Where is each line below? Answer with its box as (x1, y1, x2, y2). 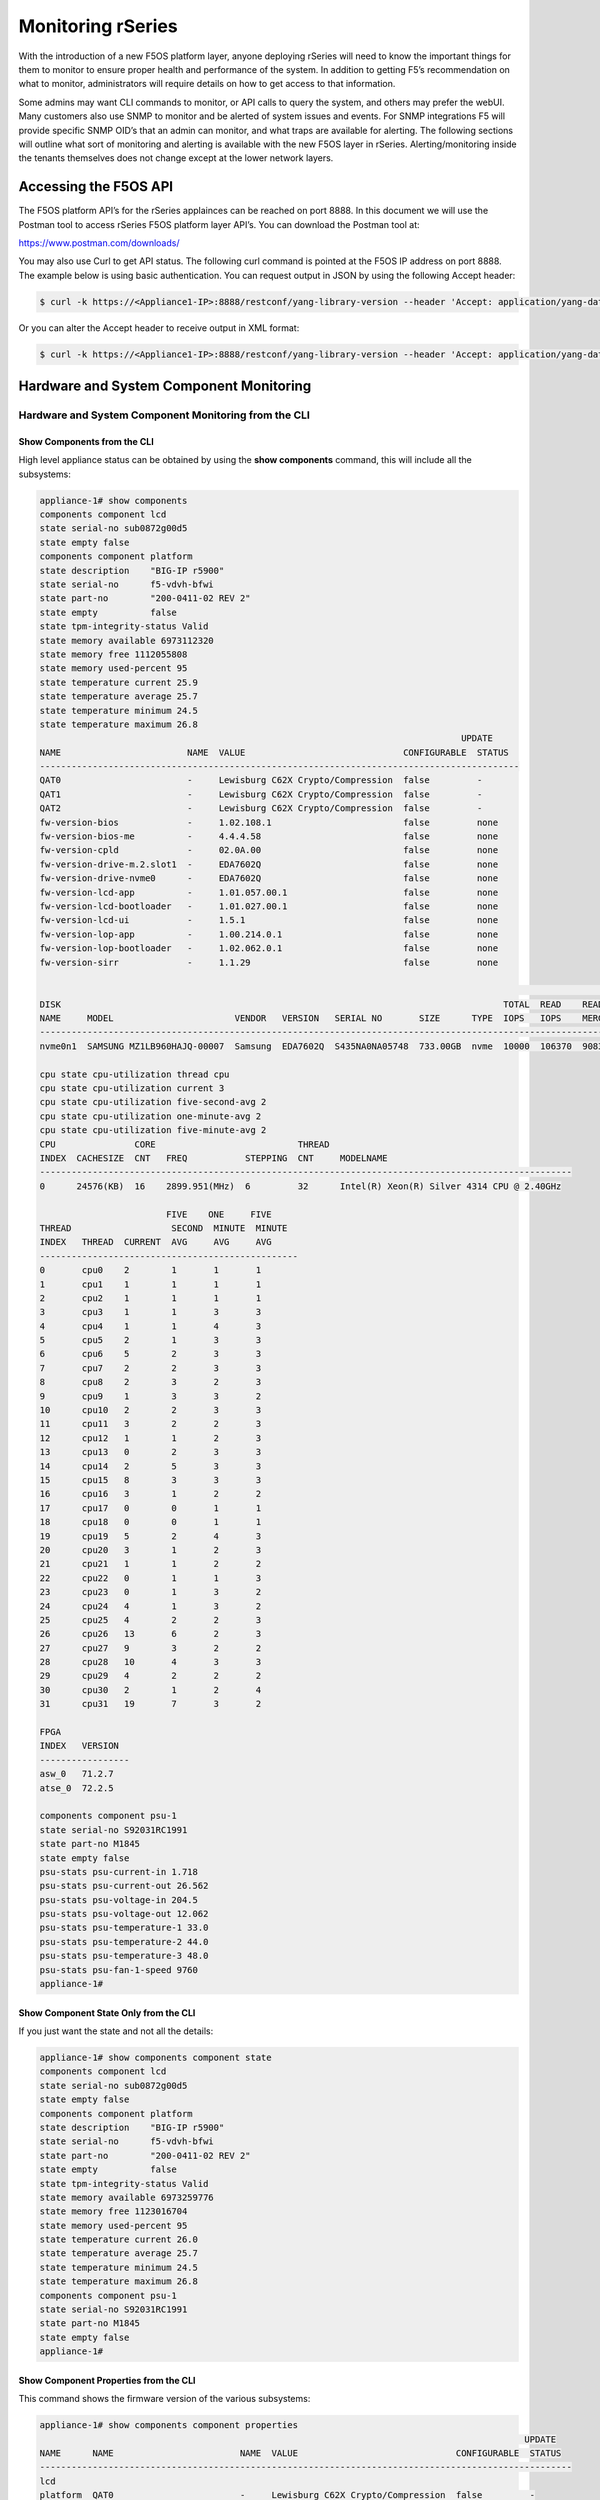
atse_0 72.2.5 (39, 1782, 114, 1794)
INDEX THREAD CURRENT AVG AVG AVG (39, 1236, 272, 1248)
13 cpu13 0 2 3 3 (39, 1446, 262, 1458)
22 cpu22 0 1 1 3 (39, 1572, 262, 1584)
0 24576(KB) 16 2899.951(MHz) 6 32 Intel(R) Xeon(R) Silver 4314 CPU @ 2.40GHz (39, 1180, 562, 1192)
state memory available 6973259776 (39, 2191, 214, 2203)
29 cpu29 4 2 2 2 (39, 1670, 262, 1682)
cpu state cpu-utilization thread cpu (39, 1068, 230, 1080)
